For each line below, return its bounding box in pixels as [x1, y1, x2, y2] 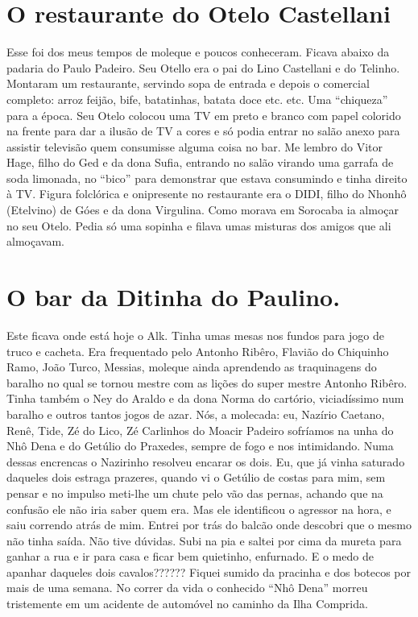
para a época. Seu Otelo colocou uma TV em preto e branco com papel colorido [6, 106, 401, 123]
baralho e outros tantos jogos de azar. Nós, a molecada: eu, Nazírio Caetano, [6, 405, 385, 422]
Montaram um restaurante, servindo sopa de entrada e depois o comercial [6, 75, 370, 92]
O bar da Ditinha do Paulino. [6, 280, 341, 313]
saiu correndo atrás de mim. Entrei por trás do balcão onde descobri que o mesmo [6, 516, 412, 533]
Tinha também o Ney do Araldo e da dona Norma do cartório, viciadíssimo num [6, 390, 404, 407]
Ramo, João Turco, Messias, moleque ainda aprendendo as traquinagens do [6, 358, 377, 375]
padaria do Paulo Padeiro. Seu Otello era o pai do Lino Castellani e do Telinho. [6, 59, 400, 76]
